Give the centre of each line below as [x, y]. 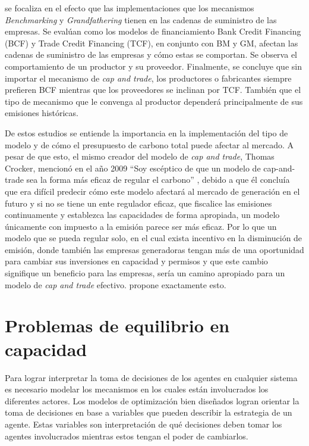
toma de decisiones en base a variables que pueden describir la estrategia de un [149, 412]
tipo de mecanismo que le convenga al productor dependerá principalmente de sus [154, 101]
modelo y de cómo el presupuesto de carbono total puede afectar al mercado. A [149, 144]
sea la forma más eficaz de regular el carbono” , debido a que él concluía [158, 180]
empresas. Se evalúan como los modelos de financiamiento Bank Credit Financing [153, 31]
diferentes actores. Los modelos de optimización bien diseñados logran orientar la [152, 400]
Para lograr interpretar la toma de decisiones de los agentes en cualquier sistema [151, 377]
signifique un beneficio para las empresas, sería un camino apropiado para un [145, 273]
